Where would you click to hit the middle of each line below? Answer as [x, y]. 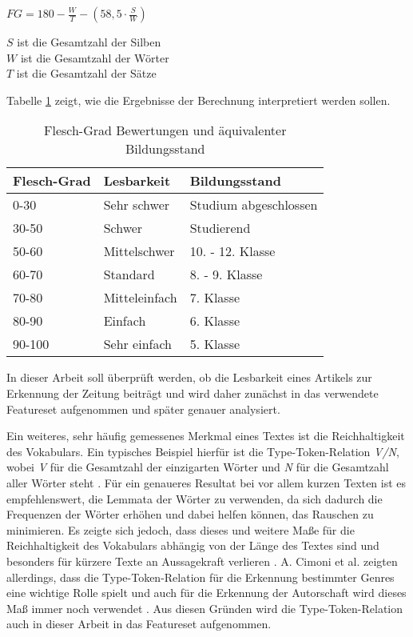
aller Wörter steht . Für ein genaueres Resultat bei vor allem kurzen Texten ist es [206, 482]
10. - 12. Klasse [232, 251]
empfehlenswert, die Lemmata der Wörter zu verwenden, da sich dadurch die [195, 498]
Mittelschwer [139, 251]
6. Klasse [215, 321]
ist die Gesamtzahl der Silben [89, 42]
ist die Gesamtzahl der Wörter [95, 57]
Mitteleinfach [140, 298]
